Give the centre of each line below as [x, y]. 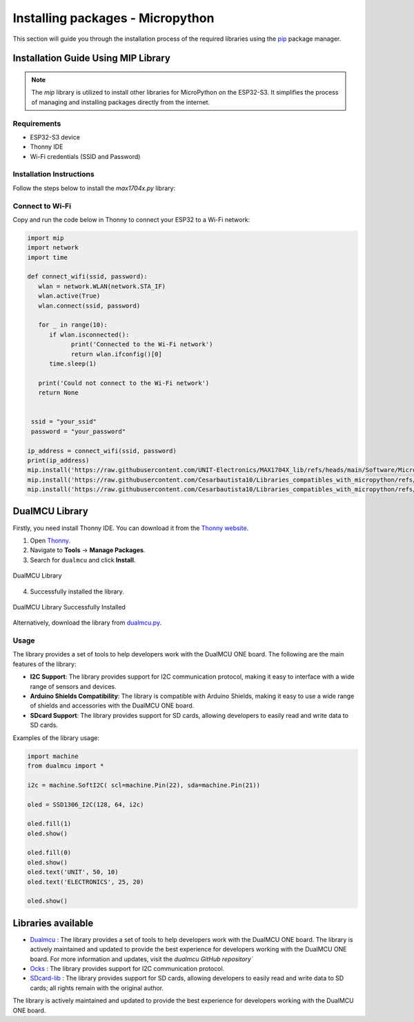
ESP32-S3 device [55, 137]
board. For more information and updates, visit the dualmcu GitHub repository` [141, 959]
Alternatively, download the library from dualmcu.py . [87, 623]
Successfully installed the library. [77, 592]
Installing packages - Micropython [114, 18]
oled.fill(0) [49, 853]
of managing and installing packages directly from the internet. [121, 102]
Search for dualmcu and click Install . [83, 560]
